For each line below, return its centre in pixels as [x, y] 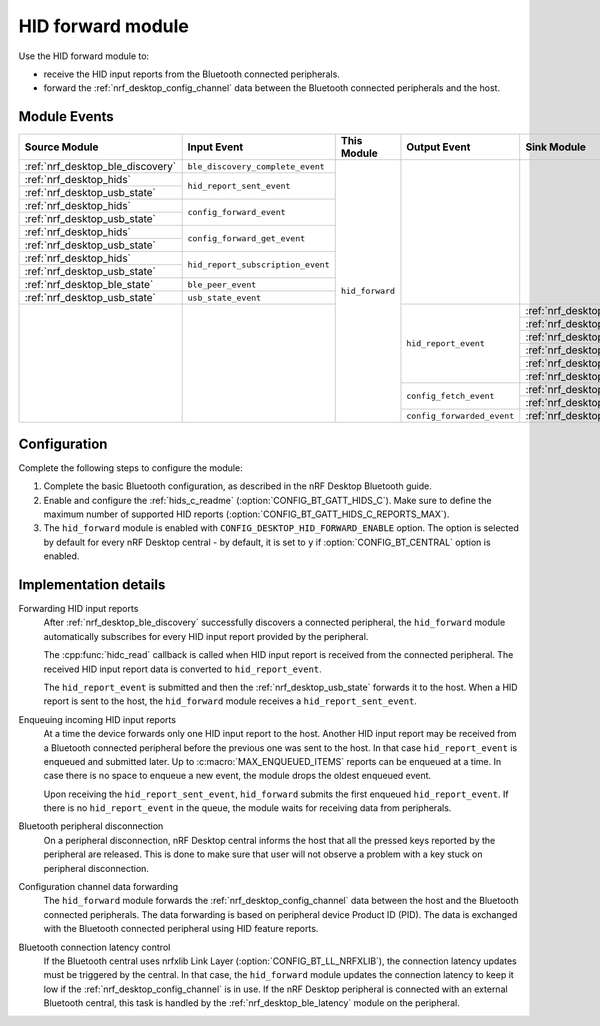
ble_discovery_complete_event [256, 166]
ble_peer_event [222, 284]
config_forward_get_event [246, 238]
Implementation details [92, 584]
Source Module [61, 147]
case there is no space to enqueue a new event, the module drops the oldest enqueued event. [237, 776]
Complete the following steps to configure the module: [131, 467]
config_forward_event [236, 212]
